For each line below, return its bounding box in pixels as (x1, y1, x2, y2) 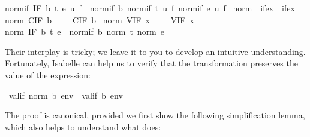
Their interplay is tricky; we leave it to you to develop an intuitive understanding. (5, 45, 306, 57)
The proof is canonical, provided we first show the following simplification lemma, (5, 109, 305, 121)
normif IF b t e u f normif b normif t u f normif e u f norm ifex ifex (5, 2, 295, 14)
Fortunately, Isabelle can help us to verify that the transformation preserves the (5, 57, 298, 69)
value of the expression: (5, 68, 91, 81)
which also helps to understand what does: (5, 120, 161, 133)
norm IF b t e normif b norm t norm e (5, 25, 164, 38)
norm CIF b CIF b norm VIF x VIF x (5, 13, 194, 26)
